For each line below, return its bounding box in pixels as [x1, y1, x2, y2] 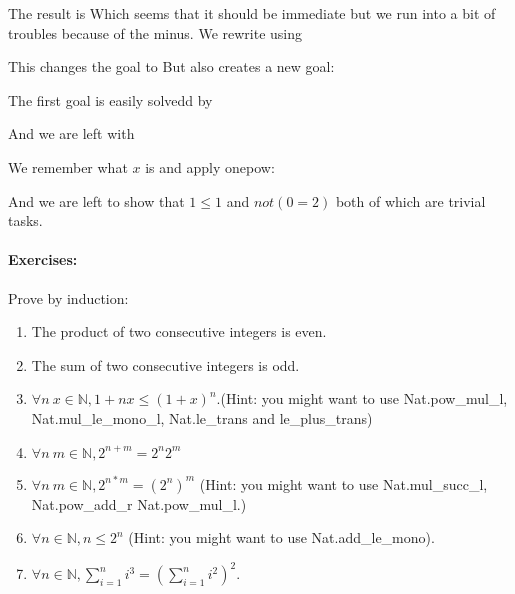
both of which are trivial [335, 190, 486, 211]
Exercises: [8, 249, 78, 270]
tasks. [8, 210, 43, 231]
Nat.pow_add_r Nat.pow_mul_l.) [31, 493, 247, 514]
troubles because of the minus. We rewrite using [8, 22, 303, 43]
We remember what [8, 156, 128, 177]
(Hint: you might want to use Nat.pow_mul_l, [220, 388, 508, 409]
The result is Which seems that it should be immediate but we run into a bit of [8, 3, 496, 23]
